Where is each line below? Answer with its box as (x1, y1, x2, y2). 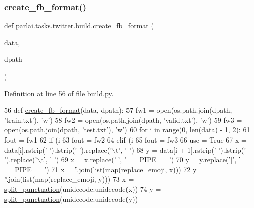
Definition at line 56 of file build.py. (4, 88, 114, 98)
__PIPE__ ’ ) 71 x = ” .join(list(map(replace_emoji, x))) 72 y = (4, 164, 204, 174)
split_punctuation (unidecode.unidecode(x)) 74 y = (4, 183, 161, 194)
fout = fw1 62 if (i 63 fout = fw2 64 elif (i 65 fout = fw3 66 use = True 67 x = (4, 134, 247, 145)
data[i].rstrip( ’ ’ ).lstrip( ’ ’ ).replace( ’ (4, 144, 112, 155)
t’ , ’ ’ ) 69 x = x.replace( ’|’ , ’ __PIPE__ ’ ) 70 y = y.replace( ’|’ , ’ (41, 154, 241, 165)
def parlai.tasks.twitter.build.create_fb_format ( (4, 20, 154, 31)
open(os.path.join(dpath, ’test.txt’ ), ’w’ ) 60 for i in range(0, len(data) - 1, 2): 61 (4, 124, 250, 135)
